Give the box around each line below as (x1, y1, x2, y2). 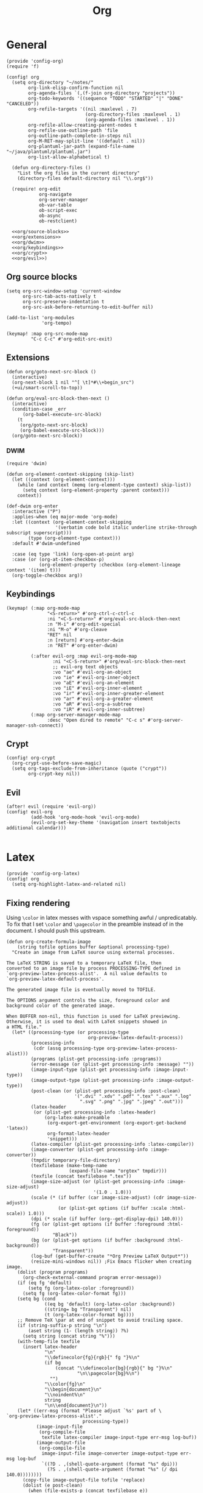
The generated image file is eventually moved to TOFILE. (6, 987, 156, 993)
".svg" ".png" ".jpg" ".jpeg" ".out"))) (80, 1099, 184, 1105)
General (6, 38, 47, 52)
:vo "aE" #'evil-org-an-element (52, 680, 135, 686)
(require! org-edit (12, 186, 61, 192)
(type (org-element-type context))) (28, 535, 121, 541)
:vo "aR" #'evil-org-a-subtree (52, 701, 132, 707)
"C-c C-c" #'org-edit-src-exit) (30, 336, 113, 342)
